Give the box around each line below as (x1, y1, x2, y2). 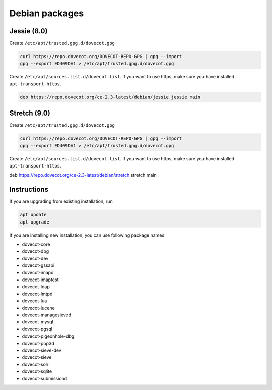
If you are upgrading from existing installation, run (9, 198, 113, 204)
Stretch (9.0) (9, 109, 50, 118)
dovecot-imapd (22, 269, 54, 275)
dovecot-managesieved (22, 312, 72, 318)
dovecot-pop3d (22, 340, 55, 346)
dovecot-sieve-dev (22, 347, 61, 353)
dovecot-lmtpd (22, 291, 53, 297)
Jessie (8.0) (9, 27, 48, 35)
